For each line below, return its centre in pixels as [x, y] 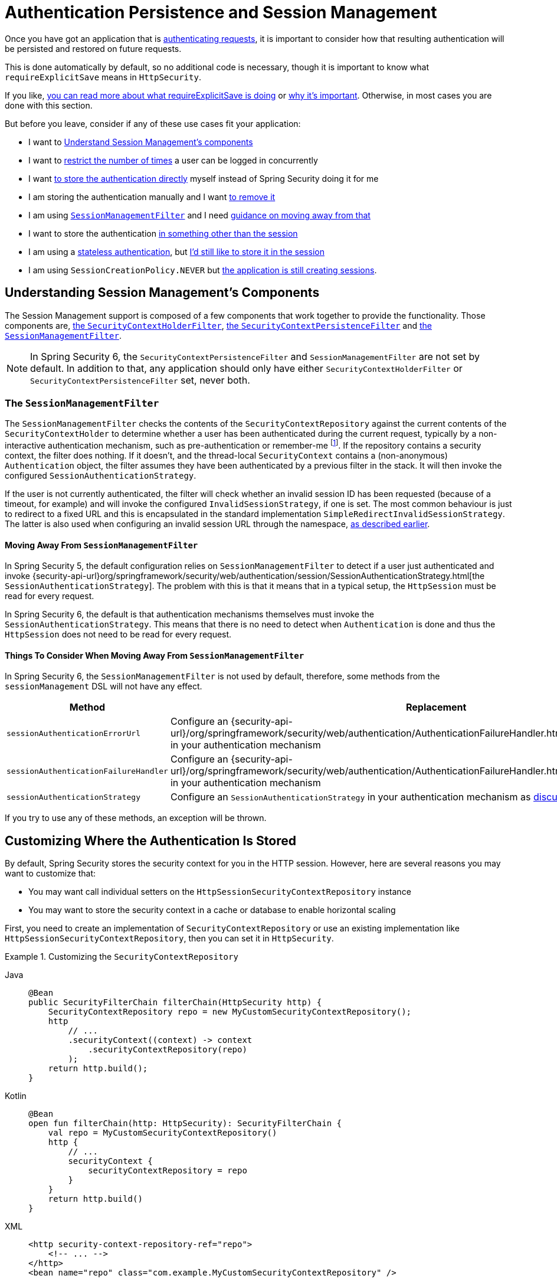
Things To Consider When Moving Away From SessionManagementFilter [155, 655]
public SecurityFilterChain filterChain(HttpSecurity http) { [175, 1003]
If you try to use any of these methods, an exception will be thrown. [136, 818]
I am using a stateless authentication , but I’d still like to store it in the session [176, 251]
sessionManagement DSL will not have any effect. [104, 686]
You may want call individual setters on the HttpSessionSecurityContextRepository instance [220, 892]
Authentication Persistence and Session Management [221, 12]
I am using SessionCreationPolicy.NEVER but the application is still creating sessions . [203, 270]
